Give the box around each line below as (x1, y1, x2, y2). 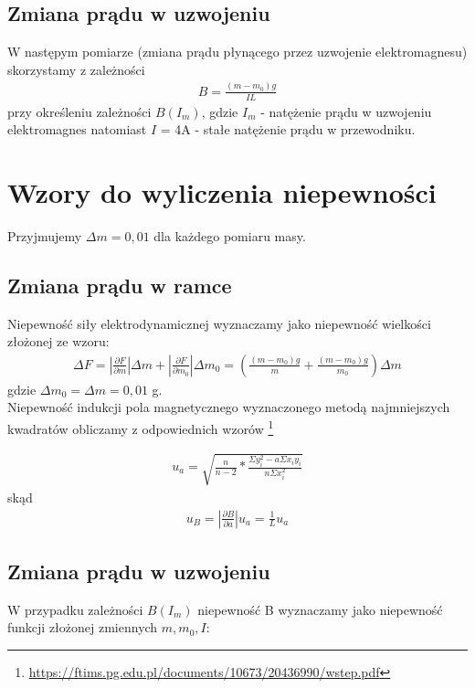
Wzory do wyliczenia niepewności (7, 173, 437, 210)
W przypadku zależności (7, 599, 143, 619)
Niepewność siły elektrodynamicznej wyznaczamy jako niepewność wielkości (7, 313, 431, 333)
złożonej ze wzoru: (7, 332, 110, 351)
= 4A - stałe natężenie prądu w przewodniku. (160, 120, 416, 139)
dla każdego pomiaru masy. (153, 226, 306, 245)
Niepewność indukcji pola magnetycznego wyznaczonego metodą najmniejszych (7, 397, 450, 417)
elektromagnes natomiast (7, 120, 147, 139)
